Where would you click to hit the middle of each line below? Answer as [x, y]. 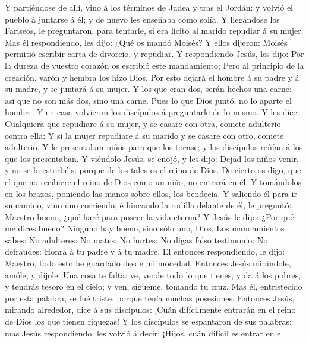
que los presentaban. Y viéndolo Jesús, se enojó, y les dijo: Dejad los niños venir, [152, 158]
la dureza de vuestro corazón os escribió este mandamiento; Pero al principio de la [154, 65]
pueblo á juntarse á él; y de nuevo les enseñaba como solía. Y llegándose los [142, 19]
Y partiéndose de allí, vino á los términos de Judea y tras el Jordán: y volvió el [149, 7]
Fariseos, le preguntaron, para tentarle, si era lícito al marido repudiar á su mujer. [154, 31]
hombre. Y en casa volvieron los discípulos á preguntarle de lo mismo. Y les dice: [152, 112]
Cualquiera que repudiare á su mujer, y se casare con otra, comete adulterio [143, 123]
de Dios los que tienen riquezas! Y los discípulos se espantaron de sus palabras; [148, 321]
